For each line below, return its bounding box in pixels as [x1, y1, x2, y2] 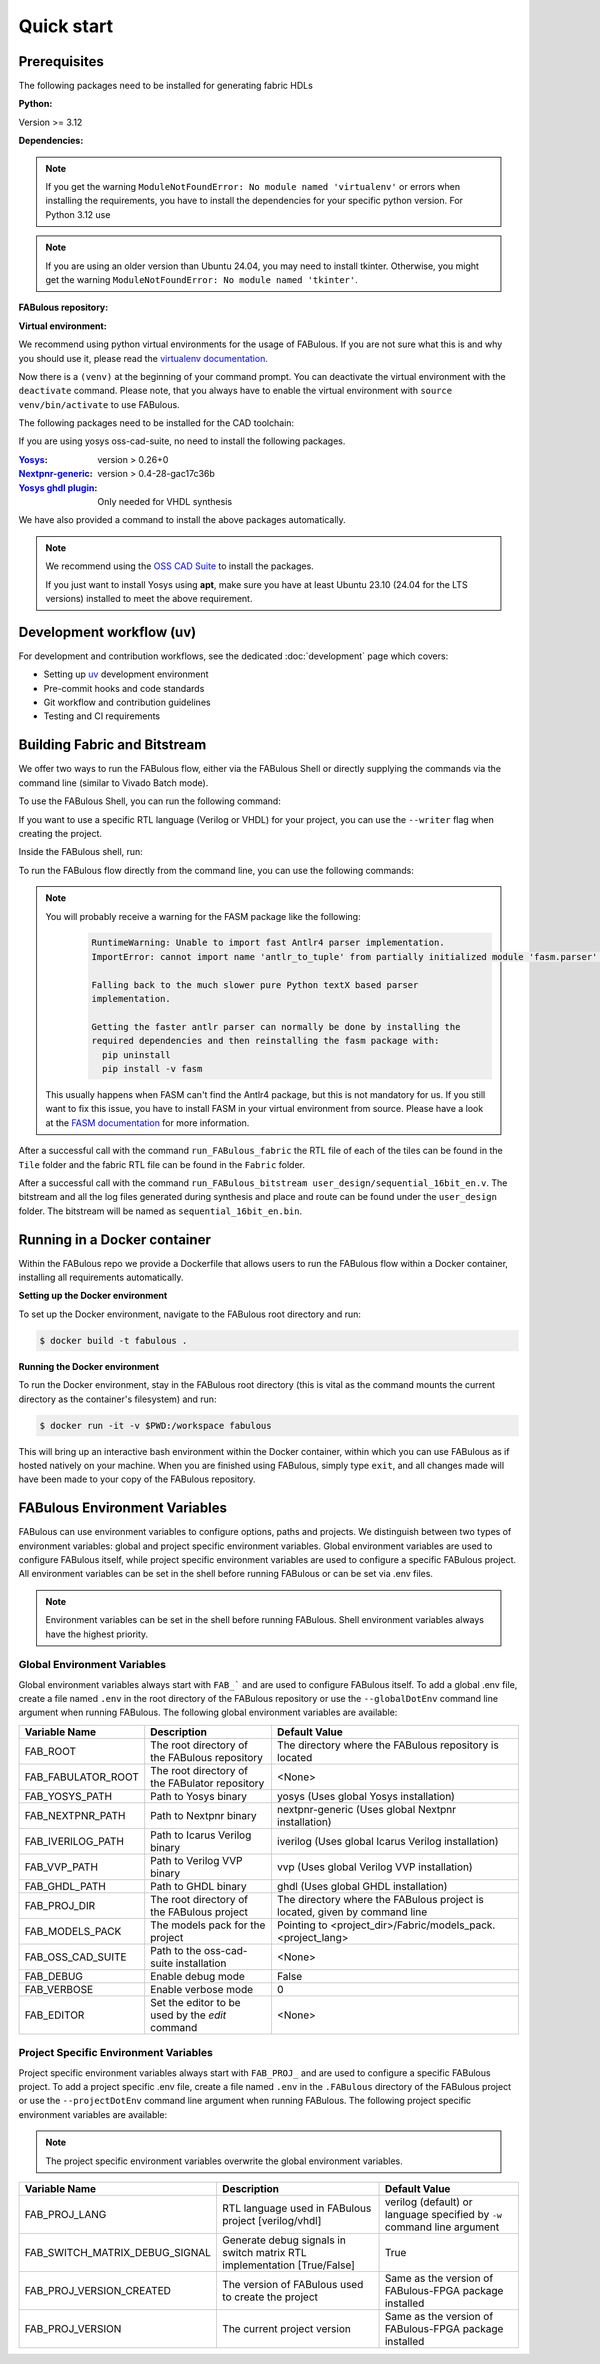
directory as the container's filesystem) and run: [18, 1393, 217, 1405]
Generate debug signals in [221, 2233, 347, 2247]
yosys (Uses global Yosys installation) [276, 1789, 455, 1803]
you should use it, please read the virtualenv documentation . [18, 352, 269, 364]
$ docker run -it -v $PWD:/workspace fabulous [39, 1420, 272, 1431]
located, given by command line [276, 1905, 428, 1919]
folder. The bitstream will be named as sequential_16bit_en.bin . [18, 1205, 303, 1217]
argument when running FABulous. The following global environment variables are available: [18, 1706, 398, 1719]
